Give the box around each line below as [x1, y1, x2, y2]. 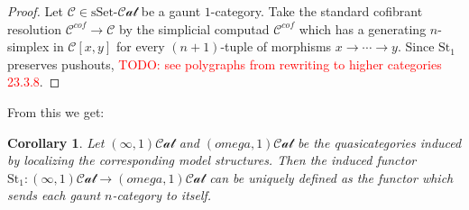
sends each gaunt [7, 186, 101, 205]
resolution [7, 19, 62, 38]
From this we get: [7, 102, 105, 121]
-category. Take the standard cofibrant [210, 2, 423, 20]
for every [115, 37, 165, 56]
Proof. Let [7, 2, 63, 20]
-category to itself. [112, 186, 212, 205]
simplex [7, 37, 50, 56]
